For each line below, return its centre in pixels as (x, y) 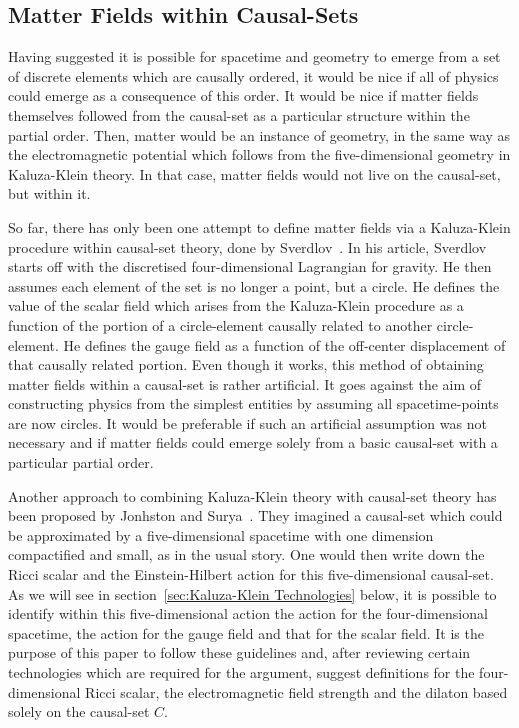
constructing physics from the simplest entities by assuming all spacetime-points (253, 403)
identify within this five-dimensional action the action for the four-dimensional (248, 613)
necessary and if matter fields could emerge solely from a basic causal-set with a (253, 442)
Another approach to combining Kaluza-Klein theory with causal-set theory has (252, 495)
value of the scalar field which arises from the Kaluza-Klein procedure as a (236, 305)
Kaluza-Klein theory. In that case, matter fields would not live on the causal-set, (254, 173)
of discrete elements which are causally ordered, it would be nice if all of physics (253, 75)
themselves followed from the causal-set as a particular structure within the (239, 114)
